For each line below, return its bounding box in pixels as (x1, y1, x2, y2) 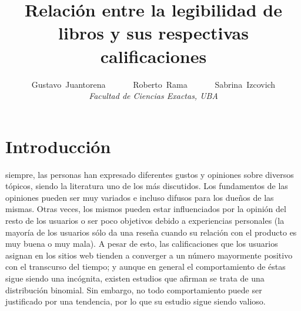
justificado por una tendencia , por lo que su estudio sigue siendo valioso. (5, 295, 266, 307)
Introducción (5, 134, 111, 158)
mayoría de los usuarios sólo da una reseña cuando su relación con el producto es (5, 226, 297, 238)
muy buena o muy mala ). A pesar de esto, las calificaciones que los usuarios (5, 237, 278, 250)
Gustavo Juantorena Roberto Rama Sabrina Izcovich (31, 78, 276, 90)
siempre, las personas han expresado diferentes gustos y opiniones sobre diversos (5, 168, 294, 180)
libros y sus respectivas (58, 21, 249, 45)
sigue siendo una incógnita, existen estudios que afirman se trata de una (5, 272, 265, 284)
